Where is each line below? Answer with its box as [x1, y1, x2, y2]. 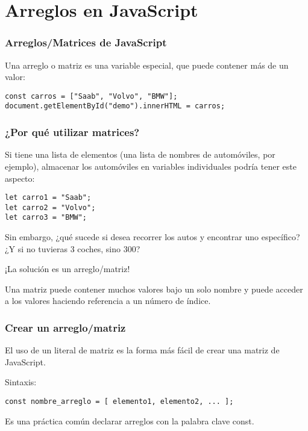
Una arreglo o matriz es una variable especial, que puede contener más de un [5, 58, 289, 71]
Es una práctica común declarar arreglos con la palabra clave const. [5, 414, 254, 427]
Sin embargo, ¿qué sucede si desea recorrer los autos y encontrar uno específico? [5, 231, 300, 243]
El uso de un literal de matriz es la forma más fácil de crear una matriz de [5, 344, 280, 356]
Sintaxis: [5, 376, 37, 388]
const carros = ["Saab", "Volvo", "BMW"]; [5, 91, 178, 101]
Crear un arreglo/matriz [5, 320, 126, 335]
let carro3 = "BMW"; [5, 213, 87, 222]
